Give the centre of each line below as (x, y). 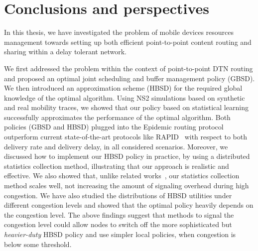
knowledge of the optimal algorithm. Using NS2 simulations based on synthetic (125, 97)
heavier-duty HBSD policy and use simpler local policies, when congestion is (120, 234)
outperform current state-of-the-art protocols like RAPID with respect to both (126, 137)
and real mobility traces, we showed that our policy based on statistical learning (126, 107)
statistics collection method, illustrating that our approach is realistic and (117, 166)
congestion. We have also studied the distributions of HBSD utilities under (118, 195)
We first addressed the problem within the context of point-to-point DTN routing (129, 68)
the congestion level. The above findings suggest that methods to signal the (119, 214)
